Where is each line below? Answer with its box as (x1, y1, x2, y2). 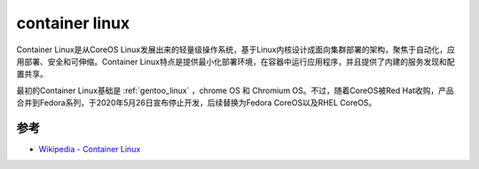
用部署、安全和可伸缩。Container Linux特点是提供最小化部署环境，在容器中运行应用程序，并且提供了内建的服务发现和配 (16, 56, 455, 66)
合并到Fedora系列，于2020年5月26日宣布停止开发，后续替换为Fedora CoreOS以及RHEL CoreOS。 (16, 97, 377, 108)
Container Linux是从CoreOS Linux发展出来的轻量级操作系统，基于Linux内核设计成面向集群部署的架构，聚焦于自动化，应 (16, 44, 456, 55)
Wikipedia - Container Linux (38, 144, 141, 155)
